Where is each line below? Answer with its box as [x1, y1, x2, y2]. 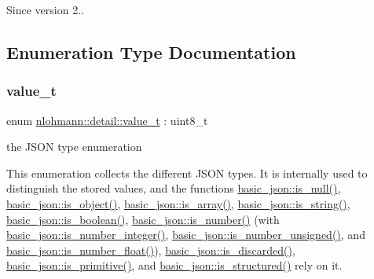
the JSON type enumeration [6, 138, 142, 155]
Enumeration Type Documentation [6, 39, 296, 64]
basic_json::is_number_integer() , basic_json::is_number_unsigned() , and [6, 226, 365, 243]
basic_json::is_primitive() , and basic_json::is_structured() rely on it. [6, 257, 343, 273]
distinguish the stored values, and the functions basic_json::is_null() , [6, 180, 341, 196]
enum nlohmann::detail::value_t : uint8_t [6, 112, 208, 128]
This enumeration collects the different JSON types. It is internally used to [6, 164, 368, 181]
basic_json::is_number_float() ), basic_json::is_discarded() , [6, 241, 295, 258]
